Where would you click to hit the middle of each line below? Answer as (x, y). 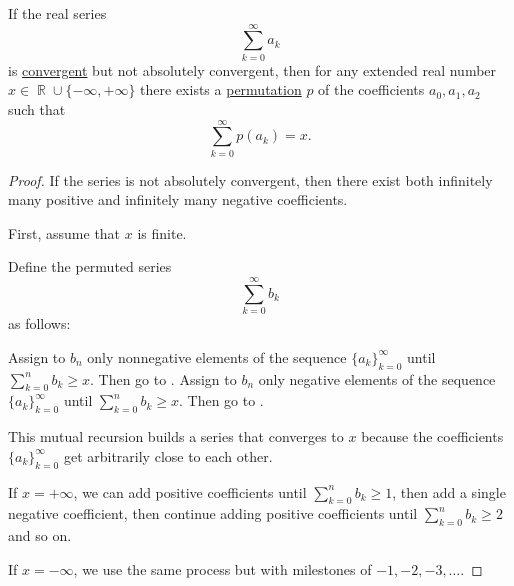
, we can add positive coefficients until (190, 491)
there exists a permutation (221, 89)
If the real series (57, 13)
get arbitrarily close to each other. (168, 455)
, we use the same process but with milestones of (222, 568)
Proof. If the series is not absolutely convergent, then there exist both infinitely (250, 179)
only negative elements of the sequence (377, 378)
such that (37, 108)
